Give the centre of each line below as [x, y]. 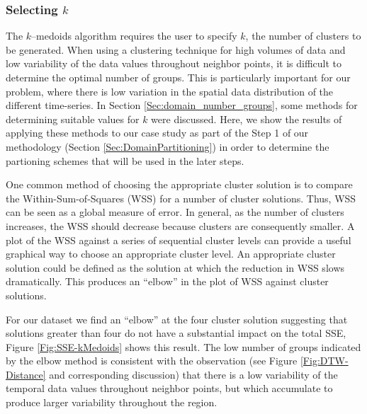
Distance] [26, 374]
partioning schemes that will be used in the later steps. [125, 160]
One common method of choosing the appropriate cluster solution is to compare [179, 184]
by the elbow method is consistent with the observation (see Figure [152, 361]
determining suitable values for [73, 119]
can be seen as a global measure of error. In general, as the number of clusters [175, 212]
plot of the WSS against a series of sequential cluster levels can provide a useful [179, 240]
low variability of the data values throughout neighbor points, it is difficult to [174, 63]
